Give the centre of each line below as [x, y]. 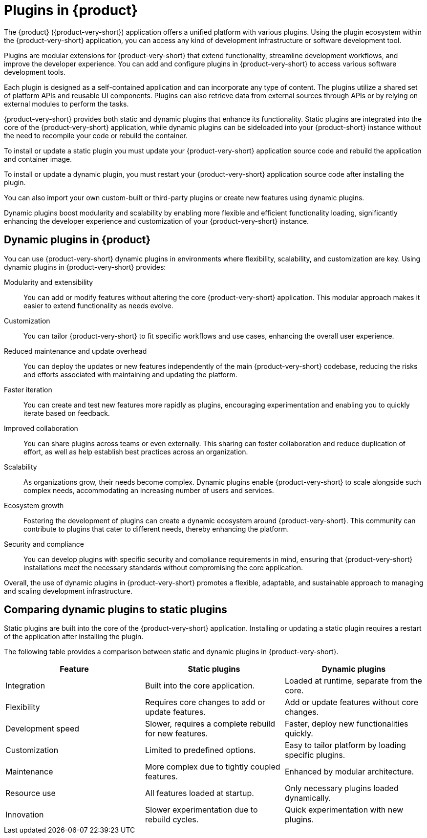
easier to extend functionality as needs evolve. [98, 305]
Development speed [43, 729]
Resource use [31, 793]
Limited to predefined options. [200, 750]
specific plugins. [315, 755]
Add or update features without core [352, 702]
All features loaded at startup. [199, 793]
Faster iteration [28, 389]
